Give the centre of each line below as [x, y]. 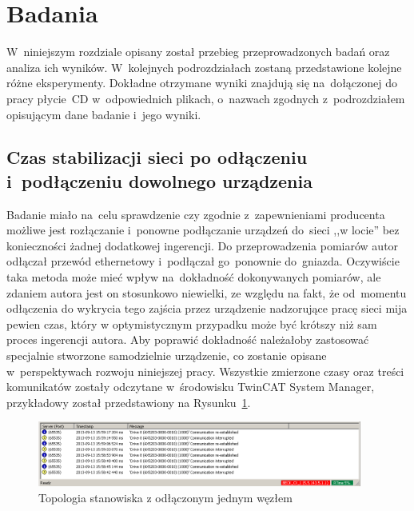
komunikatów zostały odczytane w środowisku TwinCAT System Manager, [191, 387]
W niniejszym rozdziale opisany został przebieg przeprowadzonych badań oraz [198, 52]
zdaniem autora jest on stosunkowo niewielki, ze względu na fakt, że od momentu [207, 292]
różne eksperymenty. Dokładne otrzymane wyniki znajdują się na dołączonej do [202, 83]
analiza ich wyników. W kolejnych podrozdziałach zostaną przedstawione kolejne [204, 67]
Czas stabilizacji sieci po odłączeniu [157, 157]
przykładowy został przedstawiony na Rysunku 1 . [129, 402]
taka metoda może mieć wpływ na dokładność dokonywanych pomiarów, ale [194, 277]
